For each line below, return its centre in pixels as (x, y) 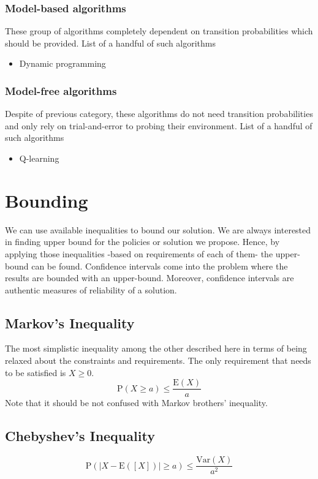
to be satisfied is (36, 372)
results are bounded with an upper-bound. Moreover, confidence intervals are (150, 278)
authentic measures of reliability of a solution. (91, 289)
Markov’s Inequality (70, 322)
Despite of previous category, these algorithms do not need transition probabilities (159, 114)
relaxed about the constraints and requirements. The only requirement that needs (158, 360)
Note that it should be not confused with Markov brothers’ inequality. (136, 403)
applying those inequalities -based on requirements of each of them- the (139, 253)
